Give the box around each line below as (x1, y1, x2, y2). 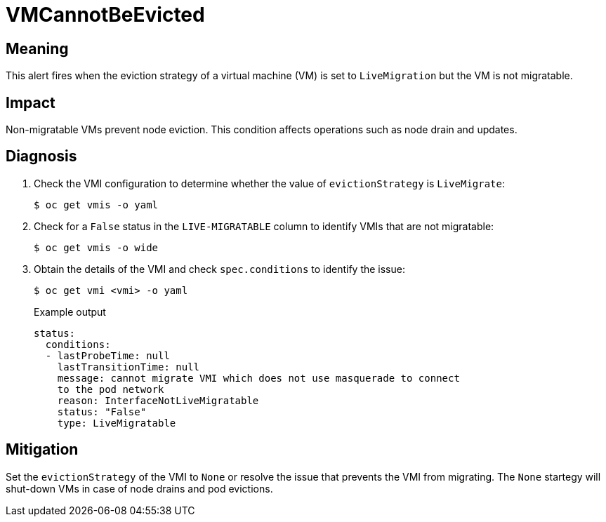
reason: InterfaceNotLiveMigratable (57, 394, 259, 406)
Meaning (6, 39, 69, 58)
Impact (6, 93, 55, 112)
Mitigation (6, 441, 79, 459)
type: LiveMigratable (57, 417, 176, 429)
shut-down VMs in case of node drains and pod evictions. (6, 482, 273, 495)
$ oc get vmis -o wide (34, 241, 159, 253)
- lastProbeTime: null (45, 349, 170, 361)
